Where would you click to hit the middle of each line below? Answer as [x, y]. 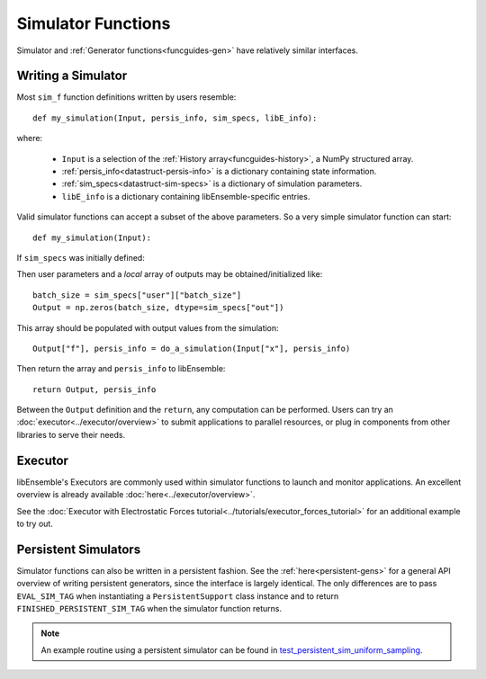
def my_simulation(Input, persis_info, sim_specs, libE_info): [175, 118]
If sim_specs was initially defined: [81, 257]
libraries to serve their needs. [71, 434]
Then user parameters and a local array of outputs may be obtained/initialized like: [170, 274]
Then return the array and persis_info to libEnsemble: [121, 369]
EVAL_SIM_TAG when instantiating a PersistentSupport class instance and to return [178, 596]
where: [30, 138]
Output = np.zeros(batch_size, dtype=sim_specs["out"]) [158, 308]
